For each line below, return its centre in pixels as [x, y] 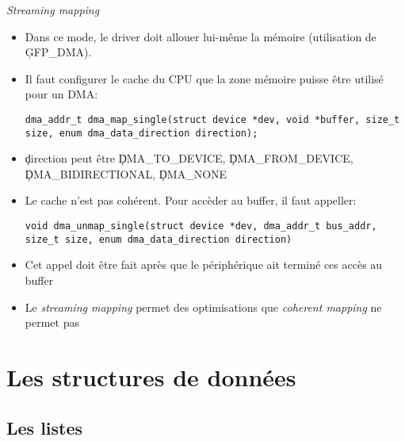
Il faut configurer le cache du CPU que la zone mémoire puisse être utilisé [204, 78]
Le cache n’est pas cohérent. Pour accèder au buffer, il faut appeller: [191, 200]
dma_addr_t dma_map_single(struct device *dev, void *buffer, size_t [212, 119]
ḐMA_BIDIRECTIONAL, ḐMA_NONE [126, 173]
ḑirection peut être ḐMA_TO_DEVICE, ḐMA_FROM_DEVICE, [189, 158]
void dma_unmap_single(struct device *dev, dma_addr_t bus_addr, [201, 226]
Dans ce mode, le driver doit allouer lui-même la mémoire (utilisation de [201, 36]
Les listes [45, 427]
